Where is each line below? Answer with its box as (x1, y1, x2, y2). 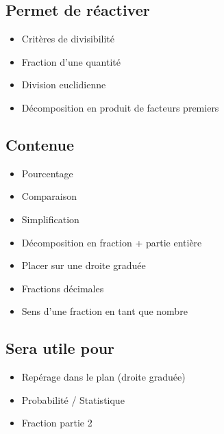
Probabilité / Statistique (21, 392, 125, 407)
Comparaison (21, 189, 77, 203)
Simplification (21, 212, 79, 226)
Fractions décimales (21, 281, 104, 295)
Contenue (5, 133, 74, 155)
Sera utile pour (5, 337, 115, 359)
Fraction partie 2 (21, 416, 92, 430)
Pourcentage (21, 166, 73, 180)
